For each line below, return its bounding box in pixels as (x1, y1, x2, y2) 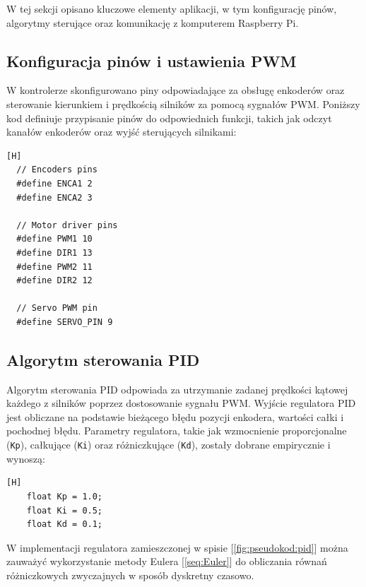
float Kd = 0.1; (26, 519, 103, 530)
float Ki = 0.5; (26, 505, 103, 516)
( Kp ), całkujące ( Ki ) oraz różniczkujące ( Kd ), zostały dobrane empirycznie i (6, 437, 331, 452)
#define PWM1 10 (16, 234, 93, 244)
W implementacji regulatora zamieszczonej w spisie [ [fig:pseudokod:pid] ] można (6, 540, 348, 555)
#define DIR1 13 (16, 247, 93, 258)
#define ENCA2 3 (16, 192, 93, 203)
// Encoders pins (16, 165, 98, 175)
